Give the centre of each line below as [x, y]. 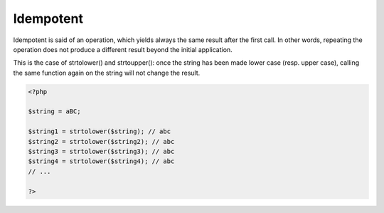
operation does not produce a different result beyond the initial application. [123, 49]
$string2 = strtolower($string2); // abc [101, 141]
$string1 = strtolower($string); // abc [99, 131]
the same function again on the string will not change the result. [107, 73]
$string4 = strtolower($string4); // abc [101, 161]
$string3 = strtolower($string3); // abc [101, 152]
